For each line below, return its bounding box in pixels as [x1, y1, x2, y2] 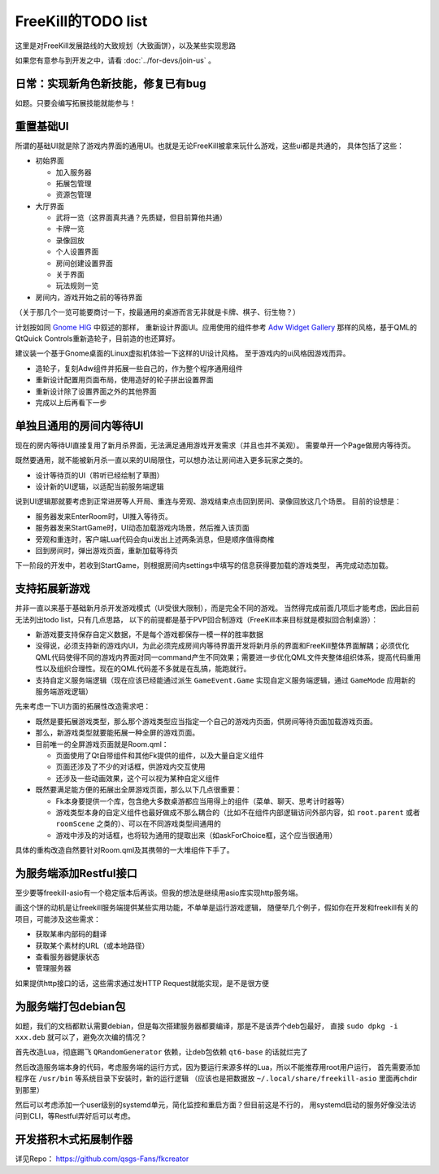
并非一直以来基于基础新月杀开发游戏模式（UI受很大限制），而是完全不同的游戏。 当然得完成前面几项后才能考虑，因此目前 [15, 603, 420, 613]
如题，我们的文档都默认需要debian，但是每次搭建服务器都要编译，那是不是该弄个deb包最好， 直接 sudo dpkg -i [15, 1021, 398, 1031]
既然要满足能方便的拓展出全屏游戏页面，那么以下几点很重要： [35, 785, 242, 795]
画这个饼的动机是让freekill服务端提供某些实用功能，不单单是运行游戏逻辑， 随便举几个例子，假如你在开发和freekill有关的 [15, 903, 419, 913]
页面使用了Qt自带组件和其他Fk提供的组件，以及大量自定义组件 [55, 750, 264, 760]
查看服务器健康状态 [35, 952, 100, 962]
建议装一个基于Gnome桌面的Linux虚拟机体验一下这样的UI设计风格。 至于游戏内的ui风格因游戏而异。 [15, 348, 350, 358]
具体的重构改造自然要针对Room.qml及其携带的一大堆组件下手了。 [15, 845, 235, 855]
